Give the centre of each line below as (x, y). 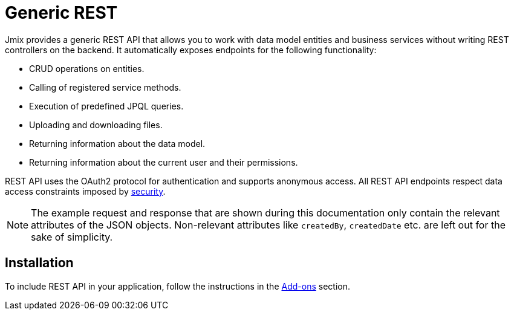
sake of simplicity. (72, 237)
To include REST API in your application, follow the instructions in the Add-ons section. (177, 286)
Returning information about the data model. (117, 143)
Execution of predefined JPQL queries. (106, 106)
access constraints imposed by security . (85, 191)
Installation (39, 263)
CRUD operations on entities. (87, 68)
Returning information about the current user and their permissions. (164, 162)
